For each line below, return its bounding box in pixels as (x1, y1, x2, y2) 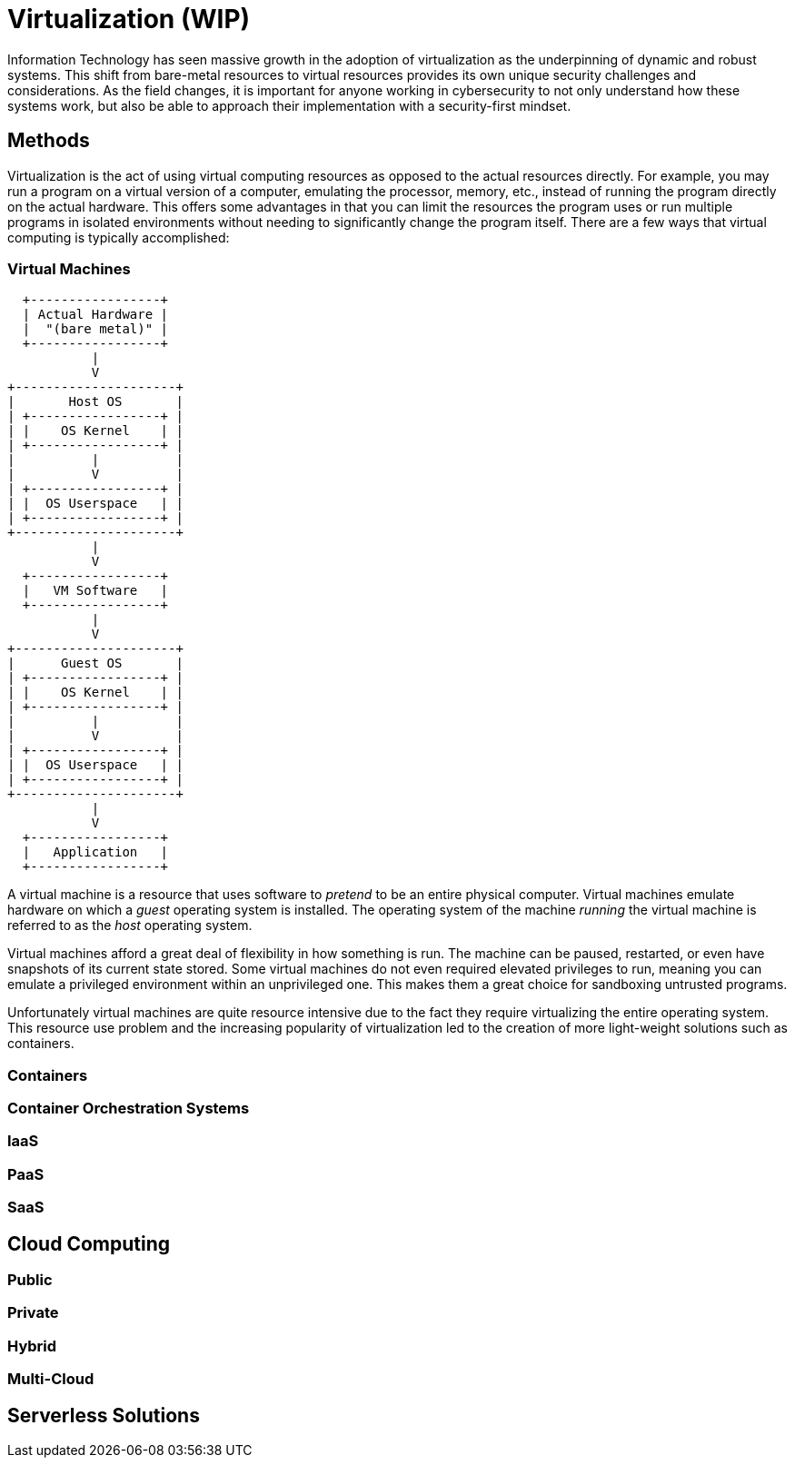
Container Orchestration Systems (7, 1099, 250, 1118)
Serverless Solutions (7, 1403, 200, 1427)
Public (7, 1271, 53, 1290)
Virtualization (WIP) (7, 4, 251, 35)
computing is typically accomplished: (7, 229, 230, 245)
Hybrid (7, 1336, 57, 1355)
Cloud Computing (7, 1232, 171, 1255)
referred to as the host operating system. (7, 917, 253, 934)
